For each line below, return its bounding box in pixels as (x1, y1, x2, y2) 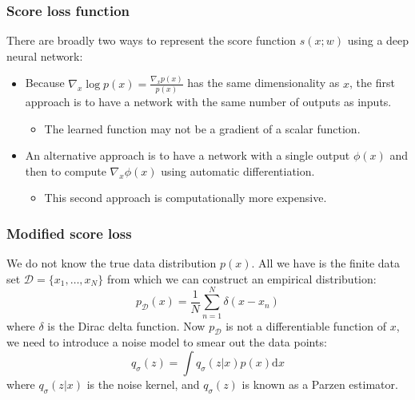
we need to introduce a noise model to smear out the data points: (6, 334, 327, 350)
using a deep (347, 32, 409, 49)
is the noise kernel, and (86, 375, 200, 392)
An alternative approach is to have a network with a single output (25, 147, 350, 164)
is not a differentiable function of (225, 317, 386, 334)
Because (25, 74, 65, 91)
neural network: (6, 47, 83, 64)
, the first (349, 74, 395, 91)
